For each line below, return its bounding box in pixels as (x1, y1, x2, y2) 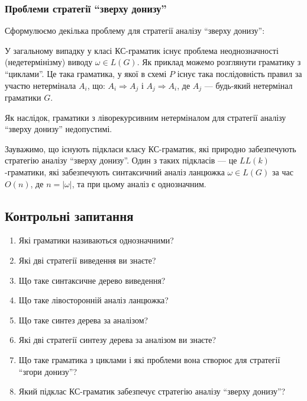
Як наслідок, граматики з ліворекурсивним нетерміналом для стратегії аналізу (5, 111, 286, 123)
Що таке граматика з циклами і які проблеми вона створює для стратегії (18, 353, 280, 365)
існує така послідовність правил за (177, 68, 302, 79)
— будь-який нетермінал (204, 79, 293, 91)
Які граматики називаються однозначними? (18, 234, 174, 246)
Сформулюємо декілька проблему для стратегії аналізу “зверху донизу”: (5, 24, 265, 37)
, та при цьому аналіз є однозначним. (72, 177, 206, 190)
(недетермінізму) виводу (5, 56, 93, 68)
